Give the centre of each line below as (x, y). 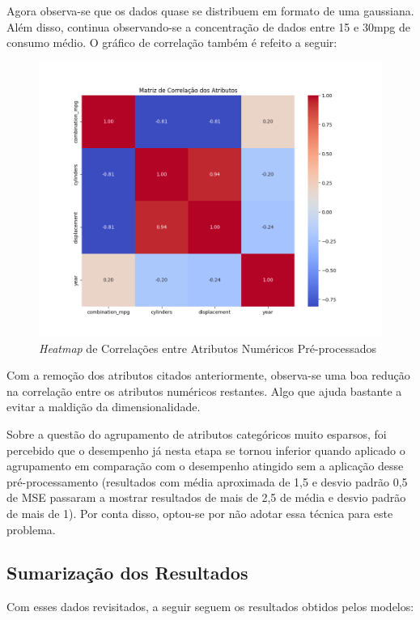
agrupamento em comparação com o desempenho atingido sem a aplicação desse (205, 466)
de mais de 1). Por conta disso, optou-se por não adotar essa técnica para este (200, 513)
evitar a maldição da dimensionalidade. (104, 407)
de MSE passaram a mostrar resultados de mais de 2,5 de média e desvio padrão (206, 497)
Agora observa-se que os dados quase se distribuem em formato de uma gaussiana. (210, 11)
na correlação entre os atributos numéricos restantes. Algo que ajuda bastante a (204, 391)
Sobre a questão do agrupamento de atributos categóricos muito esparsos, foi (197, 433)
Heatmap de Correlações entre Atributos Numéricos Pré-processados (208, 348)
